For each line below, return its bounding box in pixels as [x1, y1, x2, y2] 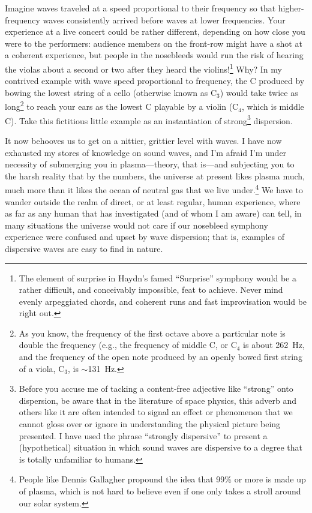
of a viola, [19, 362, 56, 374]
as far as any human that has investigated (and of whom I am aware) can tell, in [5, 207, 302, 220]
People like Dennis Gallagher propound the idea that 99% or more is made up [19, 473, 306, 485]
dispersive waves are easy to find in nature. [5, 242, 163, 254]
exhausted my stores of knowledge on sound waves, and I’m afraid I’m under [5, 146, 287, 158]
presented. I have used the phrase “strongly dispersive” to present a [19, 429, 268, 442]
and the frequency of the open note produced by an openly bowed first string [19, 350, 302, 363]
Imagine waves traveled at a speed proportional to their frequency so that [5, 2, 276, 14]
